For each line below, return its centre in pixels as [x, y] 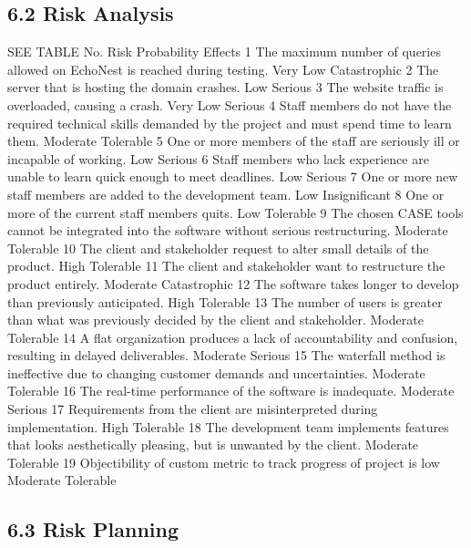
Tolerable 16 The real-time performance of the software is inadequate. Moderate [231, 391]
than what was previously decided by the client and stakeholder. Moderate [215, 320]
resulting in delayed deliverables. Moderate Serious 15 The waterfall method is [226, 355]
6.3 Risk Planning [93, 529]
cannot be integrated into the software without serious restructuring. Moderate [228, 230]
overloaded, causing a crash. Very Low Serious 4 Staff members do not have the [230, 104]
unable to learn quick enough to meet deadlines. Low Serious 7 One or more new [233, 176]
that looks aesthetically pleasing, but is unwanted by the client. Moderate [213, 445]
